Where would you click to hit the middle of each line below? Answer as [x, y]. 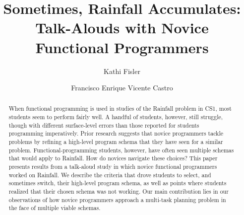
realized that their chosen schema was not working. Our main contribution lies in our [119, 191]
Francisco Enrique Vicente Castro [122, 88]
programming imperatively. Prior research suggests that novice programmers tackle [116, 133]
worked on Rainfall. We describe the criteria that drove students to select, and [110, 175]
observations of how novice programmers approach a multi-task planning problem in [117, 199]
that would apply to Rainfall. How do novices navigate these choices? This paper [113, 158]
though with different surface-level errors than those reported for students [104, 125]
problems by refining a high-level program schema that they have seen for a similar [116, 142]
